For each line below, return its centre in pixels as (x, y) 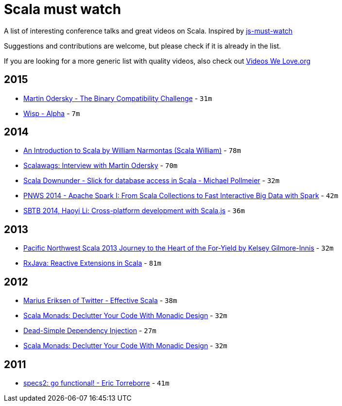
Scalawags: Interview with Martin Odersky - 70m (101, 166)
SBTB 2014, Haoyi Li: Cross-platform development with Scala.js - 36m (134, 211)
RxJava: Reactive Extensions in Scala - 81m (92, 263)
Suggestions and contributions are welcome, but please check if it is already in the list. (143, 46)
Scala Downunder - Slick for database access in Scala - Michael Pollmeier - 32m (152, 181)
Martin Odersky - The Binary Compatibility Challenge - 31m (118, 98)
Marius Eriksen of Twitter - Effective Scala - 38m (100, 301)
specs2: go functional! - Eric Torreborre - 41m (96, 383)
